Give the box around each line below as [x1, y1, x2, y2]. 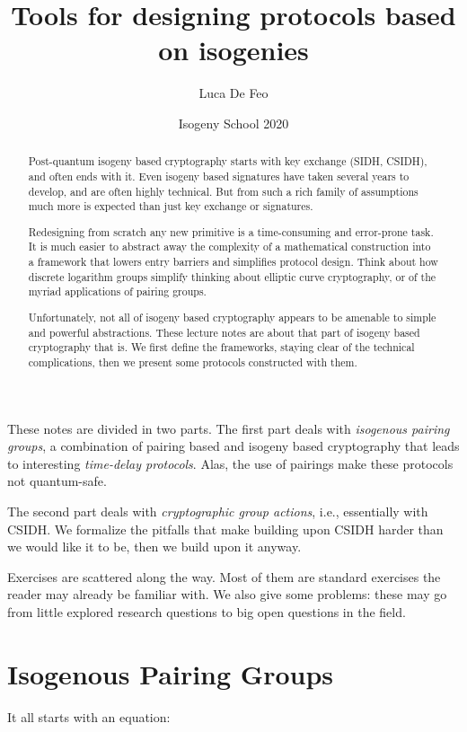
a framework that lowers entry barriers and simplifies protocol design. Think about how [28, 254, 438, 269]
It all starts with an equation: [7, 707, 171, 726]
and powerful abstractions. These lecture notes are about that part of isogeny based [28, 324, 420, 340]
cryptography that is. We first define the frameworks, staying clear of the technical [28, 340, 415, 355]
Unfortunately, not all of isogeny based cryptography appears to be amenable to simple [28, 309, 436, 324]
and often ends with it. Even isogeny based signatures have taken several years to [28, 168, 410, 183]
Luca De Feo [198, 84, 269, 102]
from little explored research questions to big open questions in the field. [7, 602, 406, 621]
